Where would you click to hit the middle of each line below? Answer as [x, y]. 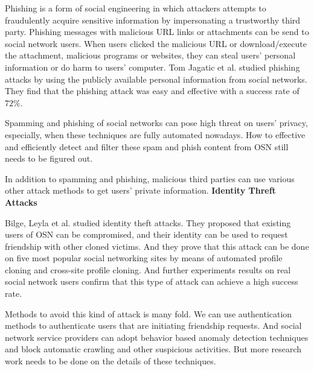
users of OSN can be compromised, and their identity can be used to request [146, 234]
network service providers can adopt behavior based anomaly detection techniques [157, 337]
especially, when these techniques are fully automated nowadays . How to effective [155, 134]
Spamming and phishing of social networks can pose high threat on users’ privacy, [156, 123]
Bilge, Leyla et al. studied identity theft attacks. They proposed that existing [148, 222]
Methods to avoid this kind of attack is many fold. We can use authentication [149, 313]
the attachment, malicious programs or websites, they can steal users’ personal [150, 55]
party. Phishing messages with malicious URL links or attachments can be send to [157, 32]
